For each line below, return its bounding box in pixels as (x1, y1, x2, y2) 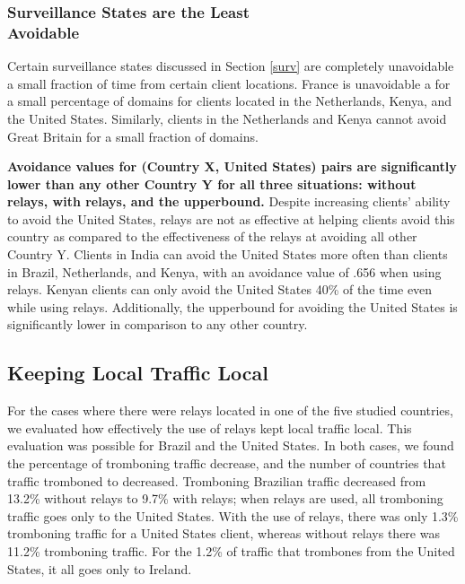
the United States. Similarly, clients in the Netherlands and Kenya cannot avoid (7, 109, 447, 127)
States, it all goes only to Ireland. (7, 559, 192, 578)
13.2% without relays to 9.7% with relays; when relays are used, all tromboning (7, 489, 443, 508)
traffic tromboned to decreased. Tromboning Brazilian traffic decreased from (7, 471, 426, 490)
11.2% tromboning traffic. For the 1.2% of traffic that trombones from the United (7, 542, 455, 560)
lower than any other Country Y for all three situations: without (7, 174, 417, 193)
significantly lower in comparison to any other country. (7, 315, 308, 334)
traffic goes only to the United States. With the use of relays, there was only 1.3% (7, 506, 459, 525)
